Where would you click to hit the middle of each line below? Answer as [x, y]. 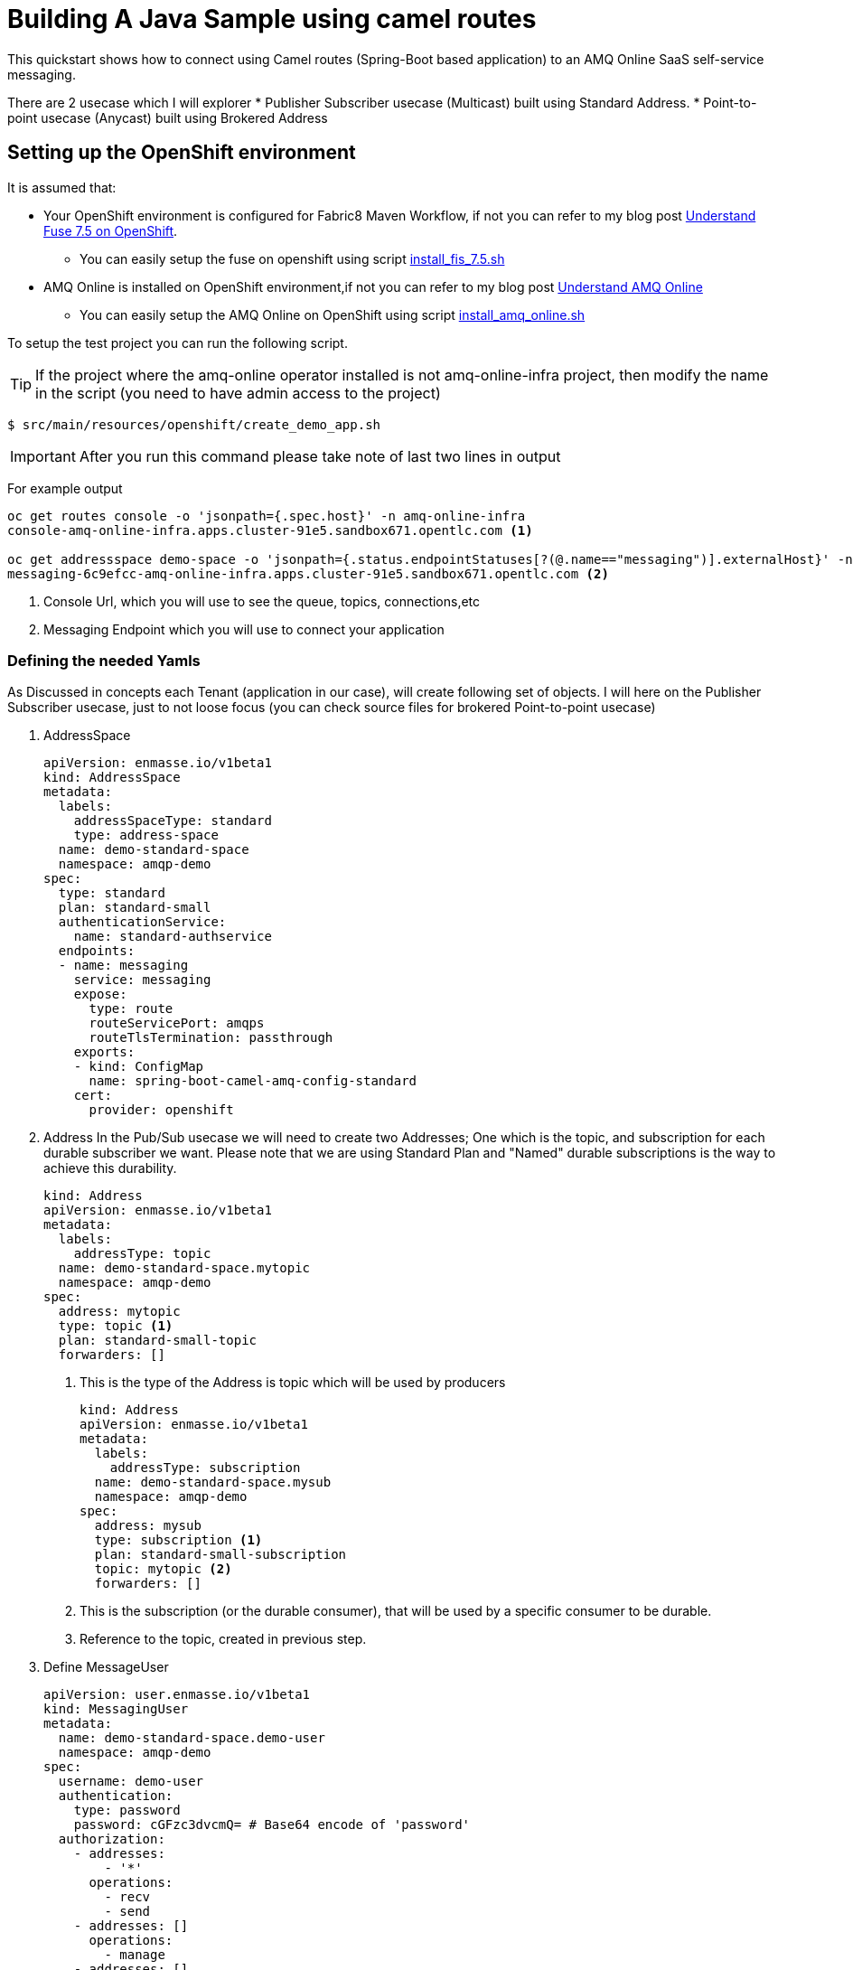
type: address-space [146, 835]
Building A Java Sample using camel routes [272, 19]
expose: [100, 994]
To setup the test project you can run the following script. [178, 342]
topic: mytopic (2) [163, 1569]
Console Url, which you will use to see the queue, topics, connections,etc [262, 601]
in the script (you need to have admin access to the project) [238, 393]
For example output [65, 488]
